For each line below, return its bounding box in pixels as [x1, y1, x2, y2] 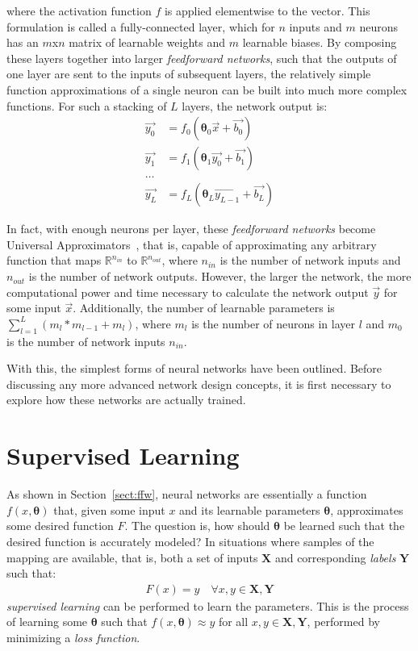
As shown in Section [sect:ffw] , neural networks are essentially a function [6, 486, 367, 503]
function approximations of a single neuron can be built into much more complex [6, 81, 408, 98]
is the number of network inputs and [219, 252, 401, 269]
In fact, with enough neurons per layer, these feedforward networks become [6, 220, 376, 237]
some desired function [6, 517, 114, 534]
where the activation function [6, 2, 152, 19]
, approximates [330, 501, 403, 518]
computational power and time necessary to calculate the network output [6, 283, 369, 300]
